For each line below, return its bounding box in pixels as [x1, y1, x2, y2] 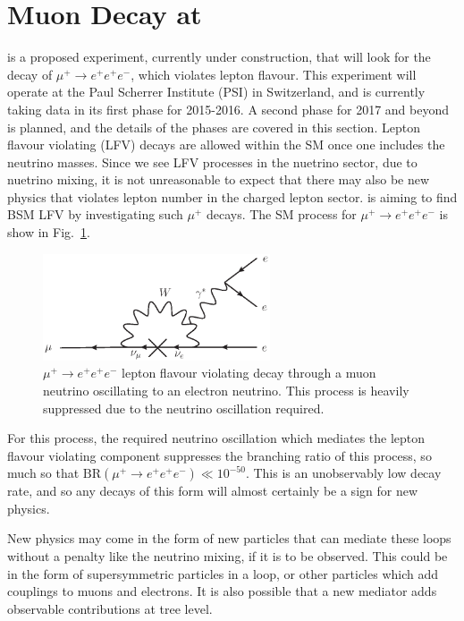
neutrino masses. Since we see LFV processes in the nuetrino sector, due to [7, 152, 418, 171]
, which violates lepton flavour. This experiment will [131, 64, 417, 83]
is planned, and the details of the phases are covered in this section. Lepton [7, 117, 420, 136]
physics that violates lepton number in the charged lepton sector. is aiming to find [7, 187, 458, 206]
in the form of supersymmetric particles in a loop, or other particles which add [7, 564, 439, 583]
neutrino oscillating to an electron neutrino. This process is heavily [43, 380, 409, 399]
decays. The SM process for [206, 205, 357, 224]
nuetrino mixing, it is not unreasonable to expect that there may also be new [7, 170, 430, 189]
